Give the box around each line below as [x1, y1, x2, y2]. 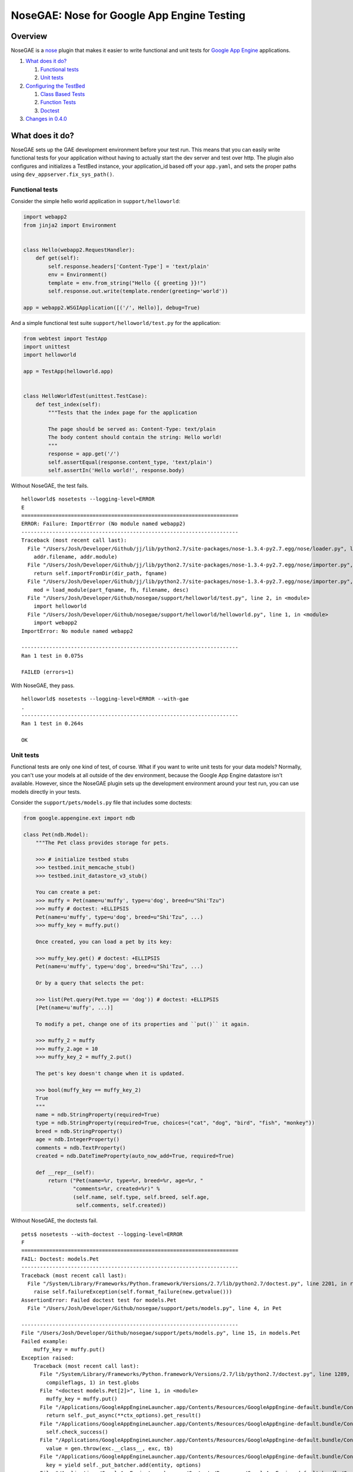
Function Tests [40, 99, 76, 106]
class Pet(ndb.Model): [23, 831, 89, 838]
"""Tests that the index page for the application [48, 409, 197, 416]
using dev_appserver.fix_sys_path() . [11, 171, 114, 178]
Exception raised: [21, 1354, 75, 1361]
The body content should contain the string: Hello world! [48, 434, 222, 441]
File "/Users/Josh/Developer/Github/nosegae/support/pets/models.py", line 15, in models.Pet [21, 1330, 301, 1337]
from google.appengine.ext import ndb [23, 814, 135, 821]
